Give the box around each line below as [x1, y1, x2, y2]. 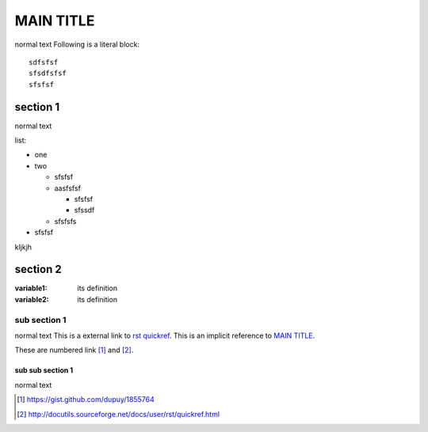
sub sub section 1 [14, 366, 74, 375]
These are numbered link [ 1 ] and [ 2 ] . [14, 345, 134, 355]
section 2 [14, 263, 63, 276]
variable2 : [14, 294, 49, 304]
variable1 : [14, 283, 48, 293]
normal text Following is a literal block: [14, 40, 140, 49]
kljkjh [14, 242, 32, 252]
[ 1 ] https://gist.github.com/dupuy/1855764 [17, 395, 155, 404]
